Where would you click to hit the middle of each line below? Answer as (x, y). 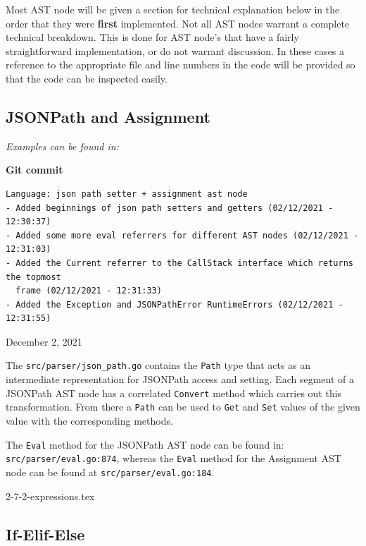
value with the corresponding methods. (89, 421)
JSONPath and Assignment (108, 116)
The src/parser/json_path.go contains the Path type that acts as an (158, 365)
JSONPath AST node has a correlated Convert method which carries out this (174, 393)
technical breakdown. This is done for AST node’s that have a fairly (152, 37)
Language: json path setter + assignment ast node (127, 194)
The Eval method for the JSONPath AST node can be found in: (145, 444)
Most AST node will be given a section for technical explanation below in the (173, 9)
